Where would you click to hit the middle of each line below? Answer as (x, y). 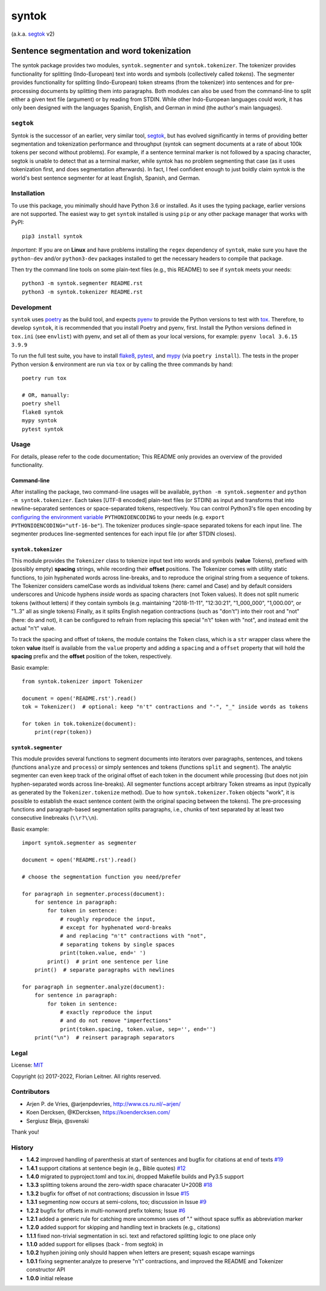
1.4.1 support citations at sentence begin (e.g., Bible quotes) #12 (106, 1168)
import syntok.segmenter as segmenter (79, 843)
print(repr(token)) (63, 732)
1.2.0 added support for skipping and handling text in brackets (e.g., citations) (123, 1227)
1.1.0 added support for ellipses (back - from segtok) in (95, 1244)
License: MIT (27, 1065)
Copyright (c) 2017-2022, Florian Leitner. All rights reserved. (86, 1076)
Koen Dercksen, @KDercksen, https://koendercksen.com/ (98, 1113)
